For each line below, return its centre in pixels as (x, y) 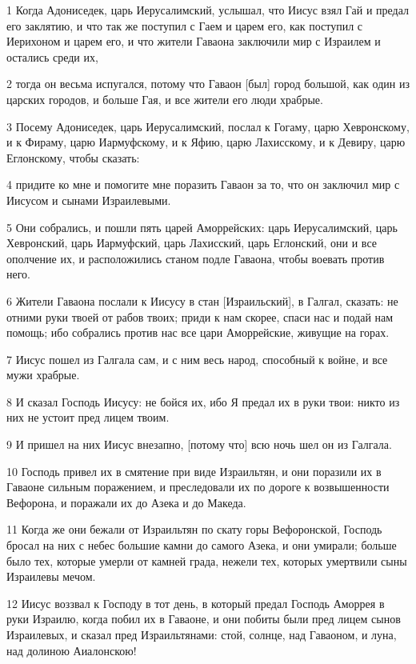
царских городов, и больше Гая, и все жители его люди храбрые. (165, 99)
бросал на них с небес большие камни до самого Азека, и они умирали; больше (202, 545)
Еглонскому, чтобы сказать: (73, 157)
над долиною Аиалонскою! (72, 650)
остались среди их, (52, 56)
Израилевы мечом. (51, 576)
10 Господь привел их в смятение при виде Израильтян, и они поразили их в (194, 471)
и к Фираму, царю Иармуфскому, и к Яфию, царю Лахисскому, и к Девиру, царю (206, 142)
